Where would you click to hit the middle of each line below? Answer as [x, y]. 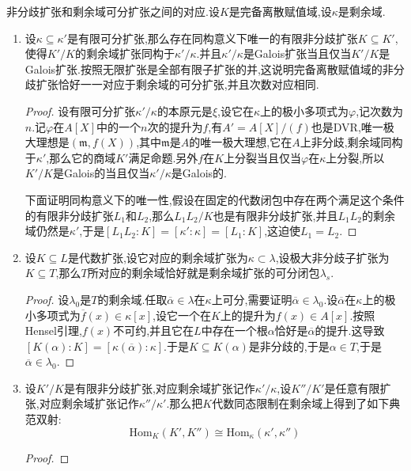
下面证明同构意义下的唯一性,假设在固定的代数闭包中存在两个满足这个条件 [215, 199]
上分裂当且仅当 [263, 157]
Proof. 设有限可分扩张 [80, 110]
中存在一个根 [234, 330]
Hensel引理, [53, 330]
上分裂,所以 [355, 157]
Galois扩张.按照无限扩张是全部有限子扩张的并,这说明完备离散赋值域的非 [209, 68]
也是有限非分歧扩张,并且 [275, 215]
